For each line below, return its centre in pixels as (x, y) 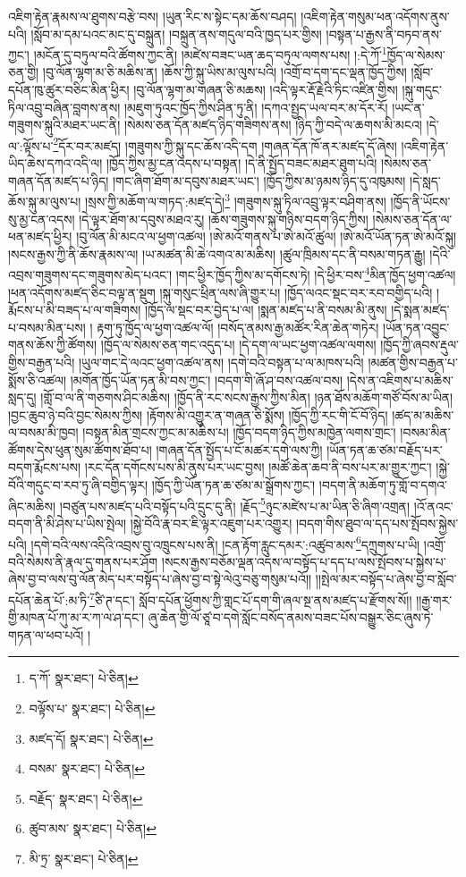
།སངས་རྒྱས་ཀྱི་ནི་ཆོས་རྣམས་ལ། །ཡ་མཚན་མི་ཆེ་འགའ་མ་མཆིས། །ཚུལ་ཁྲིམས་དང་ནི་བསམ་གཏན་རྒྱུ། (217, 253)
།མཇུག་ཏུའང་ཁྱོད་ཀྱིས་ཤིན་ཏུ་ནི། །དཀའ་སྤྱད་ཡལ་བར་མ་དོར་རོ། (256, 107)
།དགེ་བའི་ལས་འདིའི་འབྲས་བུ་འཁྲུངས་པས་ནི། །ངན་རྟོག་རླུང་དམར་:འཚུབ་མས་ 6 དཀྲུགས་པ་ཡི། (225, 543)
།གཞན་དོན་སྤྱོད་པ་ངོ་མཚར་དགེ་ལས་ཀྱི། (239, 449)
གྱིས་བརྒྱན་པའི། (42, 362)
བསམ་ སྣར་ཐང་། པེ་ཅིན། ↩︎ (87, 768)
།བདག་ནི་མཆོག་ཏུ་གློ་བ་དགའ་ (383, 485)
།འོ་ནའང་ (433, 506)
